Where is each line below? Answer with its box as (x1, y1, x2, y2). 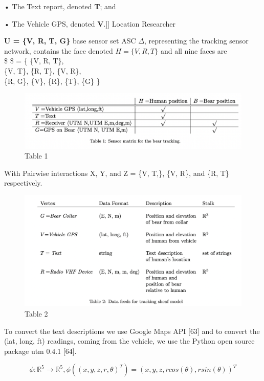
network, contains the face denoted (4, 45, 113, 56)
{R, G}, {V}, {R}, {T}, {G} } (4, 75, 100, 86)
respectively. (4, 177, 42, 188)
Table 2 (25, 308, 48, 319)
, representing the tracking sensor (144, 35, 249, 46)
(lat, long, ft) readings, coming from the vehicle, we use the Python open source (4, 335, 255, 346)
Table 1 (25, 150, 48, 161)
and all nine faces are (160, 45, 227, 56)
